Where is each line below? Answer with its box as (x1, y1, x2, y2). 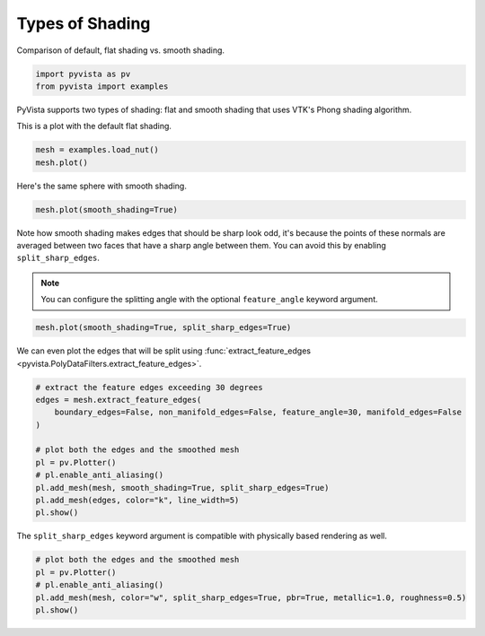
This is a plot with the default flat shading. (16, 121, 172, 132)
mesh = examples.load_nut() (35, 144, 159, 155)
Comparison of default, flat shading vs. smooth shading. (16, 45, 225, 56)
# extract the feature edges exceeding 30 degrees (35, 382, 264, 392)
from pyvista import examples (35, 81, 169, 91)
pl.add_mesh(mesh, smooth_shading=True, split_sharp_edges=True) (35, 483, 330, 492)
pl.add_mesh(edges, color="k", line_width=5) (35, 495, 240, 506)
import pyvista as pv (35, 68, 131, 79)
